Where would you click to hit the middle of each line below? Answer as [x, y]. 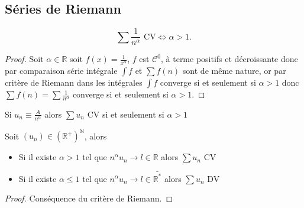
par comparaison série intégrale [61, 71]
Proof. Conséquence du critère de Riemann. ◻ [89, 198]
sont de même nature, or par [234, 71]
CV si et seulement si [126, 114]
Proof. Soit [24, 59]
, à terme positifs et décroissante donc [229, 59]
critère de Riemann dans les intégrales [74, 82]
